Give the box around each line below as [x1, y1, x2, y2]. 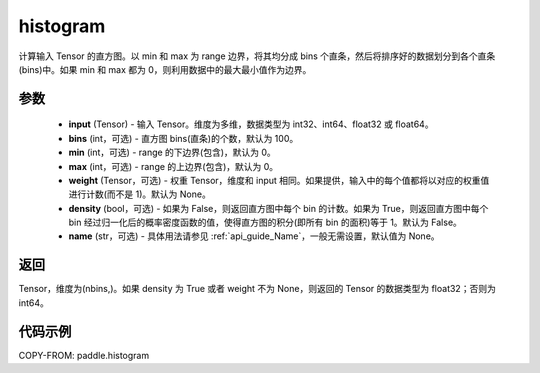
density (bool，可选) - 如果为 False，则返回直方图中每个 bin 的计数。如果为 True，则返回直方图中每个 [68, 202, 489, 214]
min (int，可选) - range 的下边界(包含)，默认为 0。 [68, 146, 277, 159]
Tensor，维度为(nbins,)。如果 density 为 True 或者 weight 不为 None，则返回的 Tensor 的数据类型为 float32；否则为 [18, 283, 497, 295]
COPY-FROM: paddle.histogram [18, 349, 150, 361]
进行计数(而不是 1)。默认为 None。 [68, 188, 212, 200]
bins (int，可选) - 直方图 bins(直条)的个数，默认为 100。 [68, 132, 299, 144]
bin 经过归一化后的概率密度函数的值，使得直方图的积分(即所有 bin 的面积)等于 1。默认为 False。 [68, 216, 462, 229]
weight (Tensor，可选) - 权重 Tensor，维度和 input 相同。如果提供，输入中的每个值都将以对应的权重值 [68, 174, 490, 186]
